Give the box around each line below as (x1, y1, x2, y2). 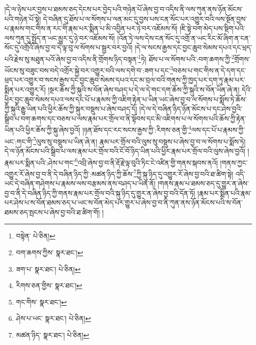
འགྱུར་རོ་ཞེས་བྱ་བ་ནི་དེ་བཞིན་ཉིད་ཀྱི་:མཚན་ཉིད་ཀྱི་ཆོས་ (4, 168, 134, 179)
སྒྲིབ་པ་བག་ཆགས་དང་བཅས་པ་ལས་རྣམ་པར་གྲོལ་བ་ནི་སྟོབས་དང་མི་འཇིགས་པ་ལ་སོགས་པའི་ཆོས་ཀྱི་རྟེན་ (4, 113, 246, 123)
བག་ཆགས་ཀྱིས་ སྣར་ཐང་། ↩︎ (16, 247, 84, 257)
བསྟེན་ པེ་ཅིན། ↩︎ (16, 231, 56, 241)
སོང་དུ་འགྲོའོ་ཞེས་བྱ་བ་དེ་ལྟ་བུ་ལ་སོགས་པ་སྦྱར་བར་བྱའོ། (4, 42, 133, 53)
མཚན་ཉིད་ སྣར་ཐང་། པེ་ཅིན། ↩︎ (16, 329, 89, 340)
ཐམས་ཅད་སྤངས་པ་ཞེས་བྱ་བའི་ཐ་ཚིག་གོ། (4, 207, 100, 217)
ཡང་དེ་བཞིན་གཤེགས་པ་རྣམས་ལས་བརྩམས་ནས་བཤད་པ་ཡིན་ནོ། (4, 178, 156, 188)
